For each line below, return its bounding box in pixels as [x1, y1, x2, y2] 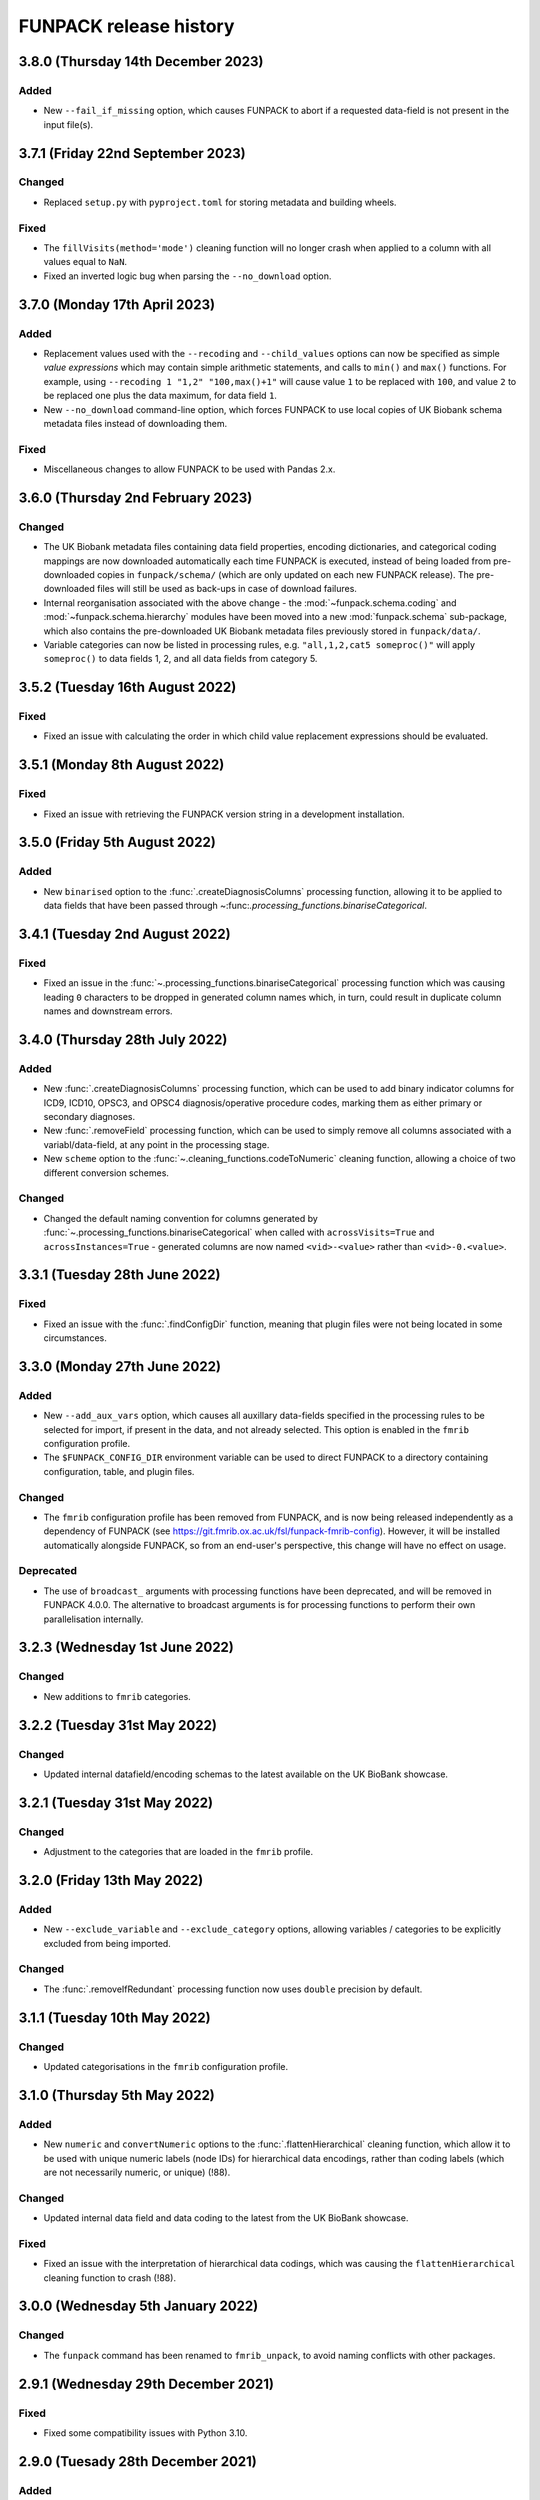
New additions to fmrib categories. [43, 1690, 192, 1702]
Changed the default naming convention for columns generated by [43, 1212, 319, 1224]
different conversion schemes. [43, 1166, 170, 1179]
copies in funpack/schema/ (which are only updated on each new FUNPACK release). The [96, 568, 475, 580]
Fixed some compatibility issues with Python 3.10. [43, 2426, 248, 2439]
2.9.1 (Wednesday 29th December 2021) [18, 2375, 275, 2392]
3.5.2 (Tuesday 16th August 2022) [18, 679, 237, 696]
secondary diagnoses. [43, 1111, 135, 1123]
